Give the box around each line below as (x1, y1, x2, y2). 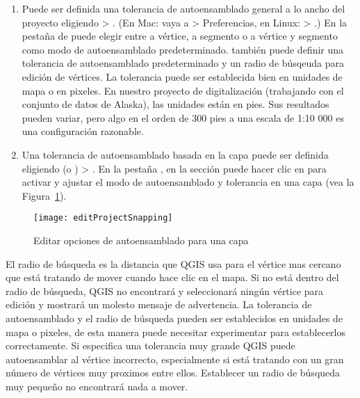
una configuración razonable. (22, 124, 144, 138)
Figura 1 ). (22, 188, 67, 202)
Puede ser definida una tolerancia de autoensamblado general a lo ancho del (22, 1, 345, 15)
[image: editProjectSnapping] (33, 213, 173, 223)
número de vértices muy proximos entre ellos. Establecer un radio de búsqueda (6, 365, 341, 380)
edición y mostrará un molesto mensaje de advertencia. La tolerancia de (6, 297, 312, 312)
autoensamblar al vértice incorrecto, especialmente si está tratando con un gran (6, 351, 344, 366)
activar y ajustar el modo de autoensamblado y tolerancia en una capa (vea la (22, 175, 354, 189)
